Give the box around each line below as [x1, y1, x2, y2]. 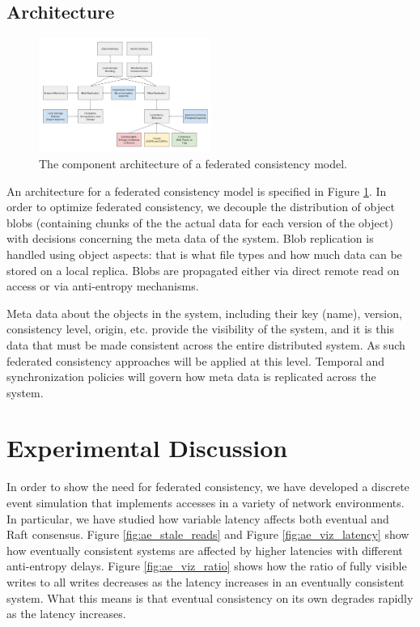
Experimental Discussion [6, 431, 288, 464]
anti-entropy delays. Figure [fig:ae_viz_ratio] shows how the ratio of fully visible [6, 557, 407, 574]
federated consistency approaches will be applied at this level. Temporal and [6, 352, 385, 369]
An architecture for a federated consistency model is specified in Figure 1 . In [6, 182, 387, 199]
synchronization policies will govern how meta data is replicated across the [6, 368, 376, 385]
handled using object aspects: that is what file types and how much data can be [6, 245, 402, 262]
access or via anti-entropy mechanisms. [6, 277, 199, 294]
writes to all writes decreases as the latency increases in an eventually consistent [6, 573, 405, 590]
